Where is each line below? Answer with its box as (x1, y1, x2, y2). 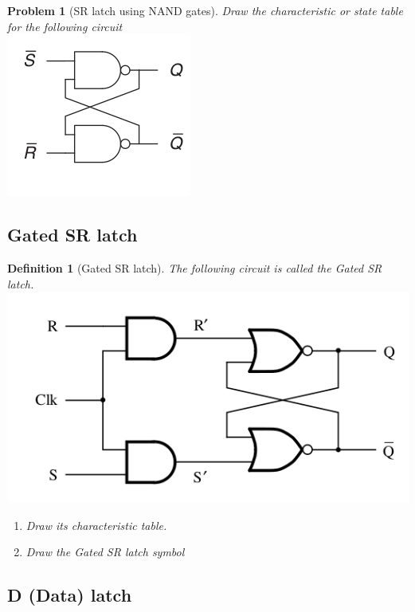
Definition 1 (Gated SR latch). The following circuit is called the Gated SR (7, 259, 382, 276)
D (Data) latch (7, 583, 132, 607)
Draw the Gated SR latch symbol (25, 543, 185, 560)
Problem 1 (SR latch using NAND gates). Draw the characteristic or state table (7, 2, 403, 18)
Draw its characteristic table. (25, 516, 167, 533)
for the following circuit (7, 18, 123, 34)
